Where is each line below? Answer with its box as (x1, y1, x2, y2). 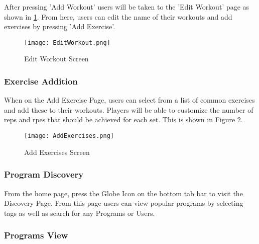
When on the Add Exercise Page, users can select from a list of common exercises (4, 95, 255, 105)
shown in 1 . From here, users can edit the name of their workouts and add (4, 11, 232, 22)
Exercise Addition (4, 74, 78, 87)
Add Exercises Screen (24, 146, 90, 157)
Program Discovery (4, 168, 84, 181)
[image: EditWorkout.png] (24, 39, 110, 46)
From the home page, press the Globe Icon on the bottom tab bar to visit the (4, 188, 243, 198)
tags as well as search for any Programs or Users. (4, 207, 155, 218)
